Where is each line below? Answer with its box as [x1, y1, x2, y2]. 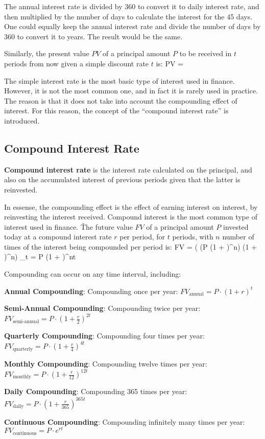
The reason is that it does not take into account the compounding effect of [4, 95, 237, 106]
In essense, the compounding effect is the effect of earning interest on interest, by [4, 201, 258, 212]
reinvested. [4, 184, 38, 194]
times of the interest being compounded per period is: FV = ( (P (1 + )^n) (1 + [4, 241, 257, 252]
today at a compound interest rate [4, 231, 112, 242]
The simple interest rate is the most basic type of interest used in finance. [4, 75, 235, 86]
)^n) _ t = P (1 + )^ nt [4, 251, 76, 262]
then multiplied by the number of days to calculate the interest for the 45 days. [4, 11, 253, 21]
